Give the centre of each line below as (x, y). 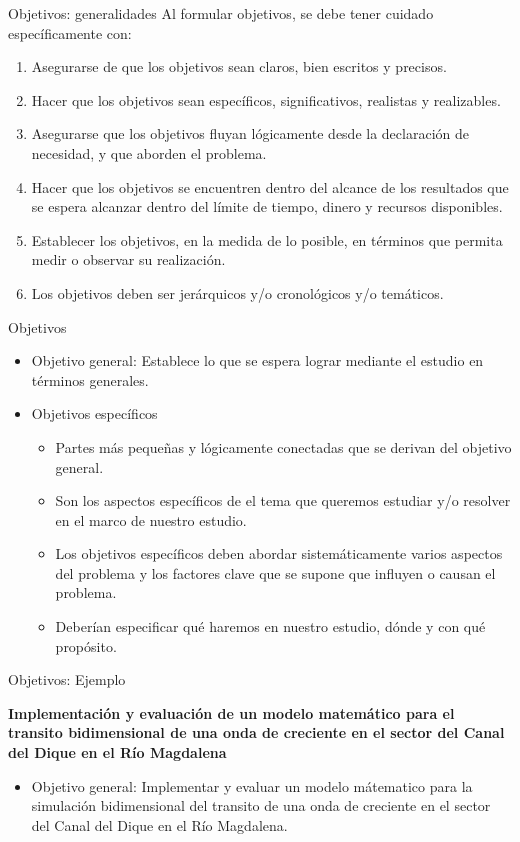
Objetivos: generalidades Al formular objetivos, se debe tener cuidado (221, 13)
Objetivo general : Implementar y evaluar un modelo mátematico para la (252, 785)
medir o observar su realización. (128, 259)
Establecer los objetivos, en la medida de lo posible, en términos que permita (267, 239)
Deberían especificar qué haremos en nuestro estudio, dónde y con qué (270, 626)
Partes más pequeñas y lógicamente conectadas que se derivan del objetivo (283, 446)
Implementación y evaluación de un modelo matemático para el (231, 712)
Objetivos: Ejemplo (67, 679)
